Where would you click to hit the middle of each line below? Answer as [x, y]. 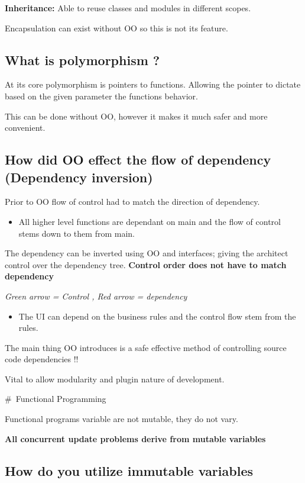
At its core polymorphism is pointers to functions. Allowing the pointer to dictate [153, 84]
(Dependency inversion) [79, 177]
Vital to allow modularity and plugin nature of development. [115, 379]
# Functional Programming [56, 399]
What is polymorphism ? [82, 59]
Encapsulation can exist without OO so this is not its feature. [116, 28]
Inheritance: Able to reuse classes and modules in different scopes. [128, 8]
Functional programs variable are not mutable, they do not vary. [121, 419]
